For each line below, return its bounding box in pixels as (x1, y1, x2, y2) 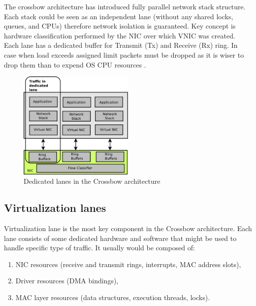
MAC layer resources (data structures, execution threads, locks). (15, 292, 210, 303)
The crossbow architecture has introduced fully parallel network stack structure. (4, 1, 246, 11)
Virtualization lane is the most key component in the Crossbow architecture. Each (4, 223, 252, 234)
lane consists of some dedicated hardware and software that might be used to (4, 233, 237, 243)
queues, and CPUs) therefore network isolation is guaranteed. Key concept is (4, 21, 236, 31)
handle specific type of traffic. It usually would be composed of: (4, 242, 195, 253)
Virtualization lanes (4, 200, 106, 215)
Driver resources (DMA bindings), (15, 275, 119, 286)
